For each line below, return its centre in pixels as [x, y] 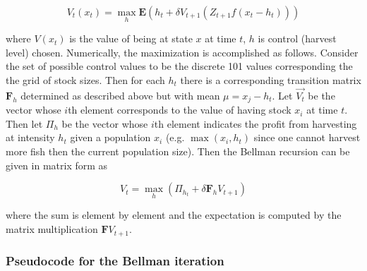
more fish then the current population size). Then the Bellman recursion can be [178, 151]
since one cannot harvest [307, 137]
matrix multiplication [52, 229]
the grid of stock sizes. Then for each [85, 80]
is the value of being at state [131, 38]
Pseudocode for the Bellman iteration [115, 261]
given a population [110, 137]
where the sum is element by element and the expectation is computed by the [174, 215]
